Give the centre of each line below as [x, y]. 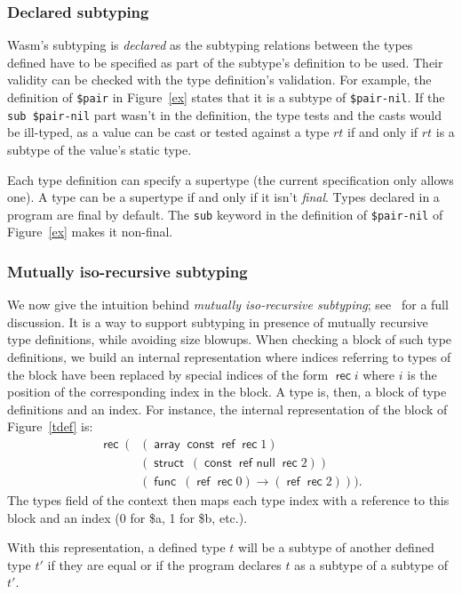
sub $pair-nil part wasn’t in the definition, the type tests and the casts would [224, 114]
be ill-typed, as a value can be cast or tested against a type [168, 132]
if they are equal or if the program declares [164, 564]
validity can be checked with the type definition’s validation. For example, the [219, 80]
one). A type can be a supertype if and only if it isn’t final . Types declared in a [223, 197]
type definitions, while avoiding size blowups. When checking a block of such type [230, 339]
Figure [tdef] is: [50, 426]
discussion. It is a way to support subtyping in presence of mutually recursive [218, 321]
